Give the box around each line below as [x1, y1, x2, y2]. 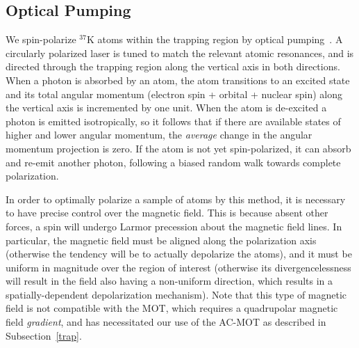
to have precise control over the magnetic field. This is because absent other [6, 205, 328, 220]
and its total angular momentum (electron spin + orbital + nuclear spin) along [6, 86, 342, 101]
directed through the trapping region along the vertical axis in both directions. [6, 59, 340, 74]
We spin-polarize [6, 32, 76, 47]
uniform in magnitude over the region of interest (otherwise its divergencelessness [6, 260, 351, 274]
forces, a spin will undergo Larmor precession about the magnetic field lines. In [6, 219, 342, 233]
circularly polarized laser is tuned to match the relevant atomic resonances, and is [6, 45, 354, 60]
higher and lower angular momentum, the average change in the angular [6, 127, 312, 142]
